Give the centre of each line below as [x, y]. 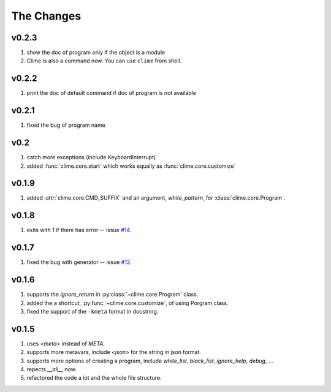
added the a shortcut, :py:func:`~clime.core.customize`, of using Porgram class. [127, 303]
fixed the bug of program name [66, 125]
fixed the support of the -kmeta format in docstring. [93, 311]
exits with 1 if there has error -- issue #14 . [79, 230]
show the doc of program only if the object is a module [96, 53]
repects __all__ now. [51, 369]
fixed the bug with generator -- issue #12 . [79, 262]
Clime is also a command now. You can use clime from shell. [104, 61]
